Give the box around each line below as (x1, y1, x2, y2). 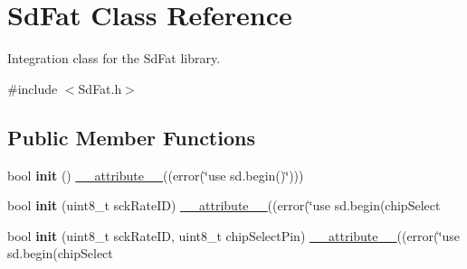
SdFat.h (78, 79, 122, 97)
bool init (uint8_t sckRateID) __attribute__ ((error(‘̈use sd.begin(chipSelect (7, 196, 441, 215)
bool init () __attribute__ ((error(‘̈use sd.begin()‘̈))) (7, 165, 304, 184)
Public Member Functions (7, 123, 255, 151)
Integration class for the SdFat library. (7, 49, 221, 68)
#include (7, 79, 58, 97)
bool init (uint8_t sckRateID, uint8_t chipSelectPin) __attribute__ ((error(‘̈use (7, 226, 460, 245)
